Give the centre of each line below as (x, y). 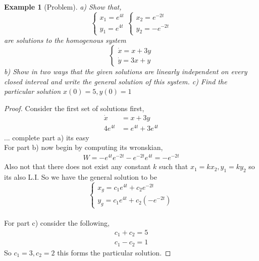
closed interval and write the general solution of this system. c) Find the (116, 81)
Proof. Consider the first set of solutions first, (74, 108)
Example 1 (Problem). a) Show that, (63, 7)
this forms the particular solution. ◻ (114, 252)
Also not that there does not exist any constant (77, 166)
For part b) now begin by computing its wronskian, (84, 147)
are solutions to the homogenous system (65, 40)
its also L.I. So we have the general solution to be (81, 176)
